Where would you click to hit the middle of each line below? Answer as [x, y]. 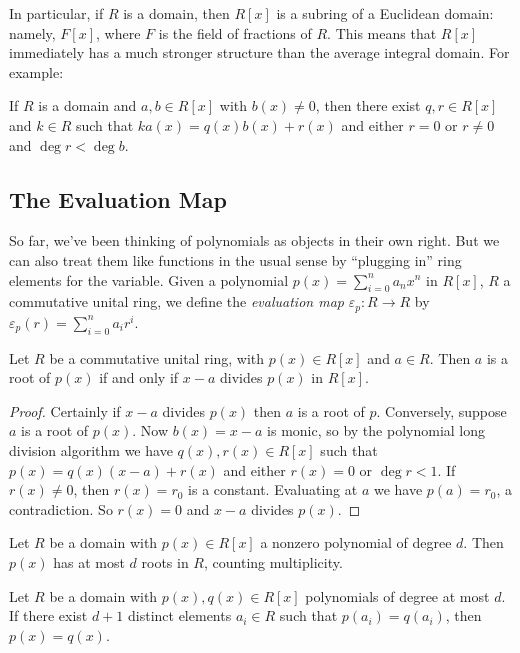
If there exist [48, 615]
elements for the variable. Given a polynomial [149, 279]
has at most [89, 561]
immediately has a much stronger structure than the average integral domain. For [259, 52]
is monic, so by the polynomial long [376, 430]
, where [118, 32]
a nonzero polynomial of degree [356, 542]
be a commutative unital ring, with [157, 357]
